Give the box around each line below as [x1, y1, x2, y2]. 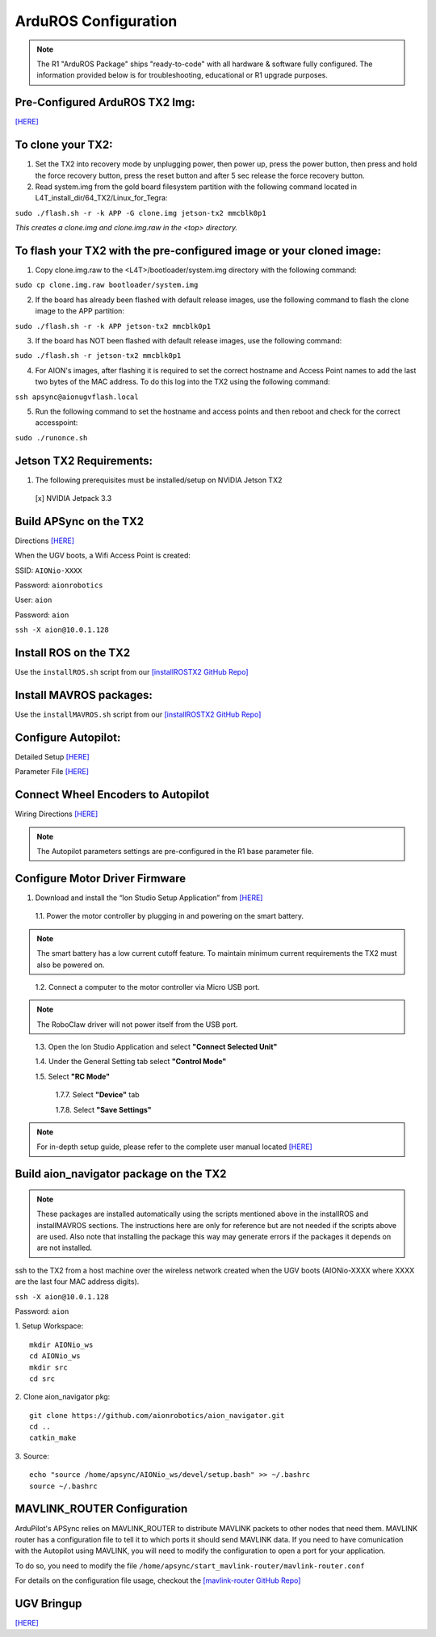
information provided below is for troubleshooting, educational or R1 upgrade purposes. [36, 70, 329, 80]
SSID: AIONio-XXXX [15, 566, 82, 575]
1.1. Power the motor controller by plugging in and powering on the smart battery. [35, 911, 304, 921]
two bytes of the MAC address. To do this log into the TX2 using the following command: [35, 377, 330, 387]
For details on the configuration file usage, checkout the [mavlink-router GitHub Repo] [15, 1576, 301, 1585]
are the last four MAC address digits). [15, 1277, 140, 1286]
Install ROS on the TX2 [15, 646, 131, 660]
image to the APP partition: [35, 306, 125, 316]
